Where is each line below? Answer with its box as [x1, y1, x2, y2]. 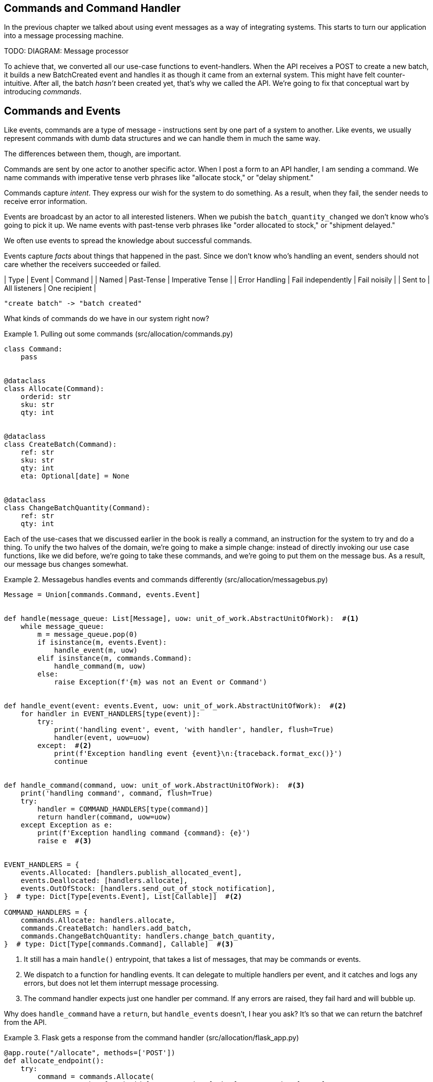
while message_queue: [20, 622, 105, 631]
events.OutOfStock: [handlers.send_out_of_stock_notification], [20, 884, 275, 893]
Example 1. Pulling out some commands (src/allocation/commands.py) [4, 330, 233, 338]
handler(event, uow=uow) [54, 734, 151, 742]
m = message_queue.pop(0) [37, 630, 138, 639]
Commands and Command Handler [4, 2, 181, 14]
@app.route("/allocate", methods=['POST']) [4, 1049, 175, 1057]
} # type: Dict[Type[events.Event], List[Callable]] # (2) [4, 892, 242, 901]
